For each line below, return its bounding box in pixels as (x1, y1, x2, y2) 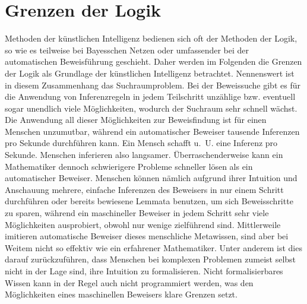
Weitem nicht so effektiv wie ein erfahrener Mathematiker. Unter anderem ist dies (5, 241, 302, 254)
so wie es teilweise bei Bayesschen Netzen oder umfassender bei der (5, 43, 249, 56)
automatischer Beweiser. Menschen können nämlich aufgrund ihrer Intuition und (5, 172, 297, 184)
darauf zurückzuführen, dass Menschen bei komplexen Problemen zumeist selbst (5, 253, 296, 265)
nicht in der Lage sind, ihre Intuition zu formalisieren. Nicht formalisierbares (5, 265, 283, 277)
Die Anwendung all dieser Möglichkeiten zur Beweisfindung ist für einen (5, 113, 267, 126)
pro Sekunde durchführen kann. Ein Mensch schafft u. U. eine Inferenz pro (5, 137, 278, 149)
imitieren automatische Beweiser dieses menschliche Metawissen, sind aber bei (5, 230, 289, 242)
